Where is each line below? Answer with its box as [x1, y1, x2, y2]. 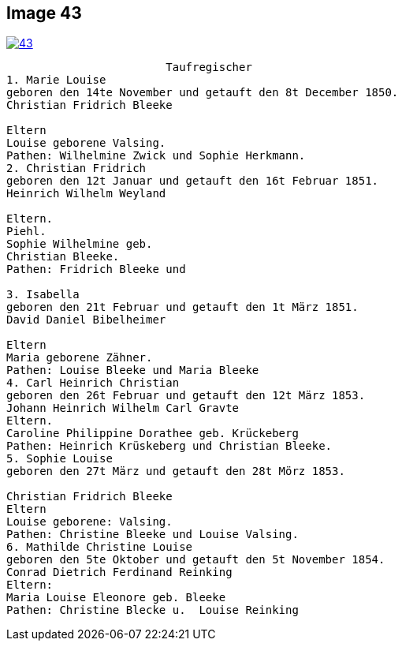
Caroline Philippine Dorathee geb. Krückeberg [6, 427, 299, 440]
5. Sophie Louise [6, 452, 113, 466]
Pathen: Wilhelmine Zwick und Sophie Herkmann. [6, 149, 306, 163]
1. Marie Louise [6, 73, 106, 87]
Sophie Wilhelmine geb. [6, 237, 153, 251]
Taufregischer [166, 61, 252, 74]
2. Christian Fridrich [6, 162, 147, 175]
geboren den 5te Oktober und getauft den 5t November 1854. [6, 553, 385, 567]
